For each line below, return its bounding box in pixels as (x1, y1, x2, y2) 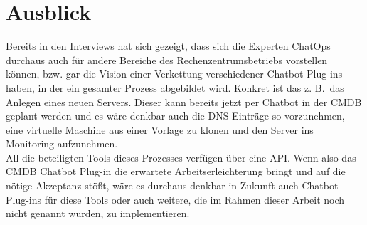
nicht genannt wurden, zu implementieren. (6, 206, 190, 221)
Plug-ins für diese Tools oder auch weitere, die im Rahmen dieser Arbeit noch (6, 192, 345, 206)
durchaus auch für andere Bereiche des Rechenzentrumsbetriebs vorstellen (6, 52, 328, 67)
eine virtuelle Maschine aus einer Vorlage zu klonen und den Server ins (6, 122, 314, 137)
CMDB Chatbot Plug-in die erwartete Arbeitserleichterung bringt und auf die (6, 164, 346, 179)
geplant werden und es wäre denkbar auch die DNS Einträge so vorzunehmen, (6, 108, 345, 123)
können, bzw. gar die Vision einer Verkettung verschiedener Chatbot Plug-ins (6, 66, 343, 81)
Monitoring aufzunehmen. (6, 136, 118, 151)
